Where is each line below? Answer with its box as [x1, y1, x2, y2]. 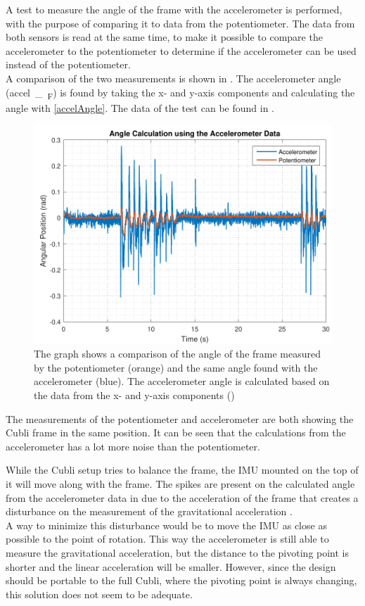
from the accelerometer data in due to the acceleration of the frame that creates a [6, 490, 359, 505]
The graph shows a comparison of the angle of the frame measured [34, 346, 321, 361]
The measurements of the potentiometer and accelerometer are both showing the [6, 411, 354, 426]
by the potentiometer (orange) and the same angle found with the [34, 360, 318, 374]
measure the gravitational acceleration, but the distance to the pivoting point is [6, 545, 350, 560]
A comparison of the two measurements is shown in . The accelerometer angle [6, 70, 341, 85]
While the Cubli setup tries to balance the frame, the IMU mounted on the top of [6, 462, 359, 477]
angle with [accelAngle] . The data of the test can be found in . [6, 100, 274, 115]
